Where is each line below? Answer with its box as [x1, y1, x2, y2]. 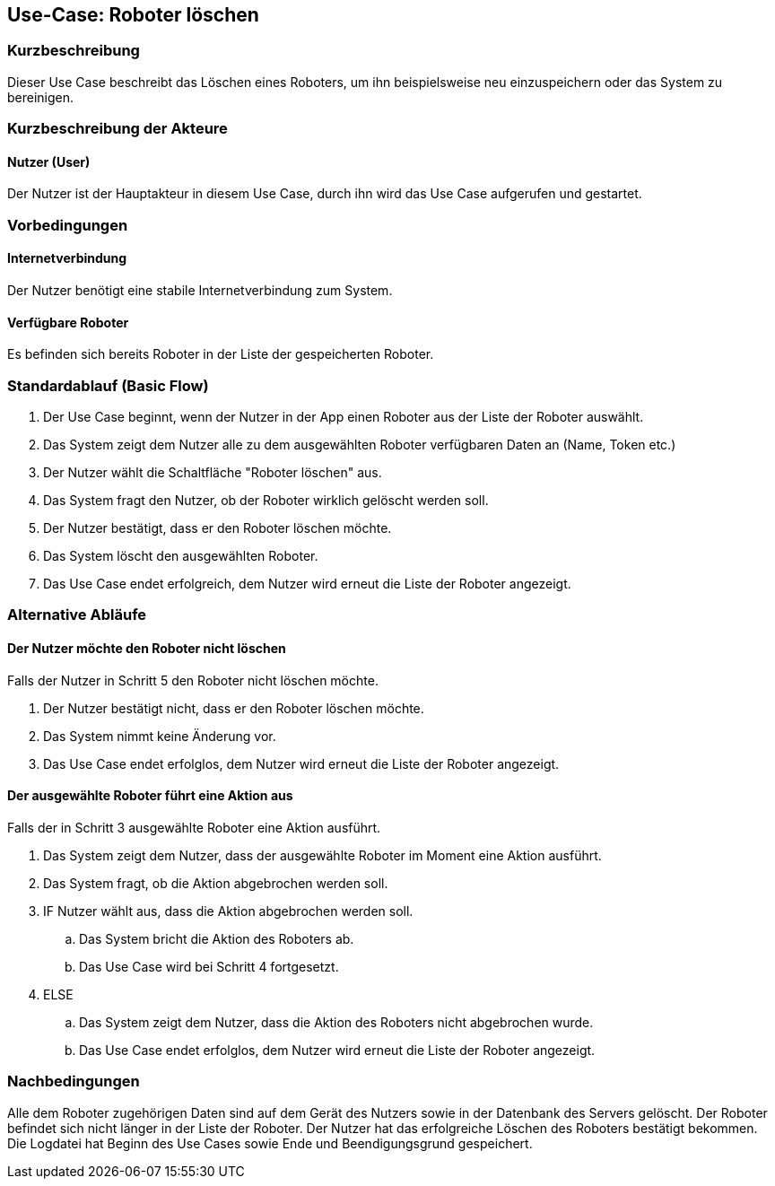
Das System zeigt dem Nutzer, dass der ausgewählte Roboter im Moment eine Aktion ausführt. [43, 847, 602, 863]
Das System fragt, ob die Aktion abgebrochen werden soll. [43, 875, 388, 891]
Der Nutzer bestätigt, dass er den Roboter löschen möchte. [43, 519, 392, 536]
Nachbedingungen [7, 1072, 140, 1091]
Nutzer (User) [7, 153, 91, 170]
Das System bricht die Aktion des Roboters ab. [79, 930, 354, 946]
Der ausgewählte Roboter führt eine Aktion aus [7, 788, 293, 804]
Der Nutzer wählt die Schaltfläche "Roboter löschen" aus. [43, 464, 382, 480]
